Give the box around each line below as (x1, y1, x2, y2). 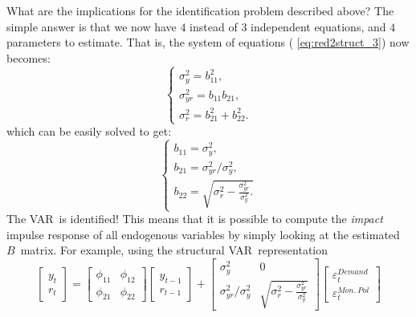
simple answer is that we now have (6, 18, 177, 35)
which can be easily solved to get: (6, 123, 172, 140)
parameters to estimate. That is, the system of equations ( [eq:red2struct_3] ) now (6, 34, 410, 51)
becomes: (6, 49, 51, 66)
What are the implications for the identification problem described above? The (6, 2, 394, 18)
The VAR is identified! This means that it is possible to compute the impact (6, 210, 383, 227)
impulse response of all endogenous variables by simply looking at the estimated (6, 226, 400, 242)
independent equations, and (251, 18, 386, 35)
